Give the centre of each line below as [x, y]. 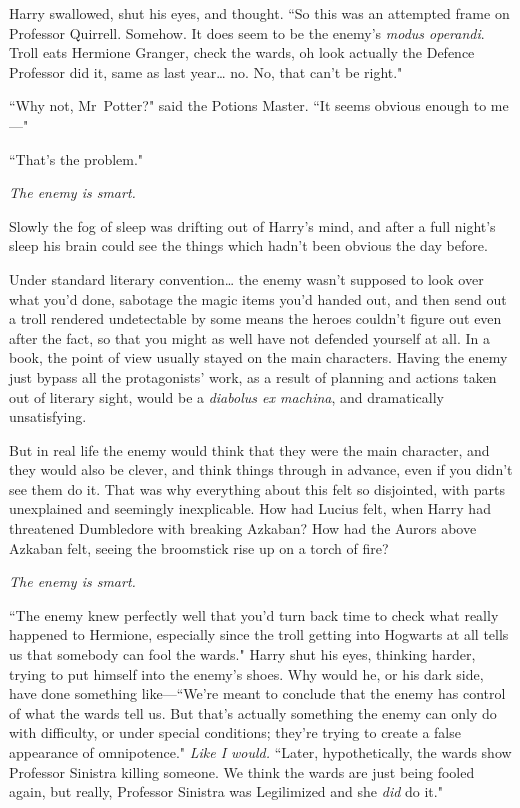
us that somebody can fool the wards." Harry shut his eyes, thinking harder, [242, 654]
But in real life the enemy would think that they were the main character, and [249, 449]
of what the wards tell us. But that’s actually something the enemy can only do [253, 712]
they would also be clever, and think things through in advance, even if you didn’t [261, 469]
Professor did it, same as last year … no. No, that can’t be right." [206, 71]
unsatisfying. [48, 416]
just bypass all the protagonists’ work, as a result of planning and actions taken [253, 376]
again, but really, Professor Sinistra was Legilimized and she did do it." [226, 791]
